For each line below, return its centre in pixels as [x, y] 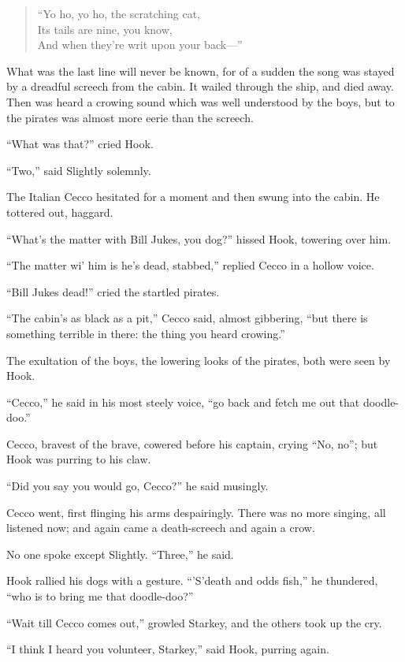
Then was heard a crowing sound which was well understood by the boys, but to [201, 101]
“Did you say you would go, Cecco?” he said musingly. [137, 486]
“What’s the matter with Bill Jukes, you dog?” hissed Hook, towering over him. [199, 238]
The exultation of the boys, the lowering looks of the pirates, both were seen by [199, 360]
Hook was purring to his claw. [79, 459]
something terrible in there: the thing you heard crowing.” [146, 333]
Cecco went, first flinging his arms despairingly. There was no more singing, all [196, 512]
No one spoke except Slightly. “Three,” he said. [120, 554]
